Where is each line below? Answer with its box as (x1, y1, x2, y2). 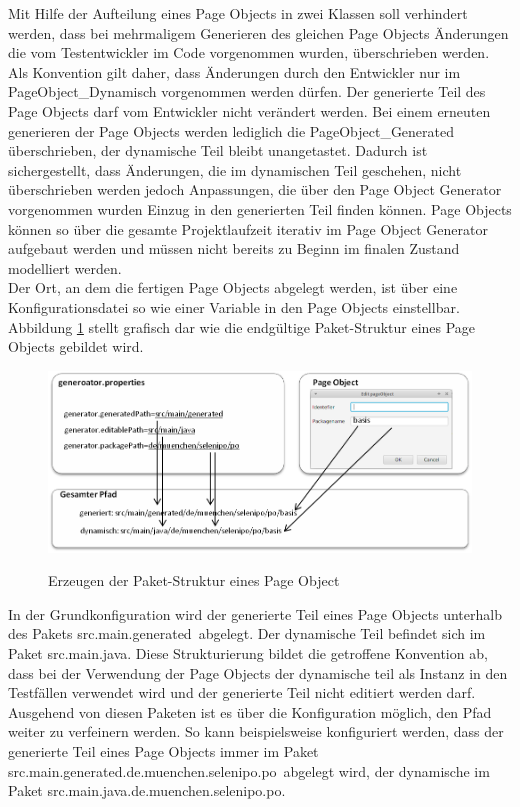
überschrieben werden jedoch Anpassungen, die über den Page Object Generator (8, 179, 502, 200)
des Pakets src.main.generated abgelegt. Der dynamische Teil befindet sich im (8, 623, 486, 644)
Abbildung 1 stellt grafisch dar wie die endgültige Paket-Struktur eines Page (8, 316, 476, 337)
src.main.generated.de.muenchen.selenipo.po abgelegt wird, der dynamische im (8, 760, 490, 781)
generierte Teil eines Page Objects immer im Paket (8, 740, 319, 761)
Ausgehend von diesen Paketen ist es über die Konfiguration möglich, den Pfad (8, 701, 492, 722)
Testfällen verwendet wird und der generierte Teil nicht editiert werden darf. (8, 682, 476, 703)
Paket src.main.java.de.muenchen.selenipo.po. (8, 780, 286, 801)
